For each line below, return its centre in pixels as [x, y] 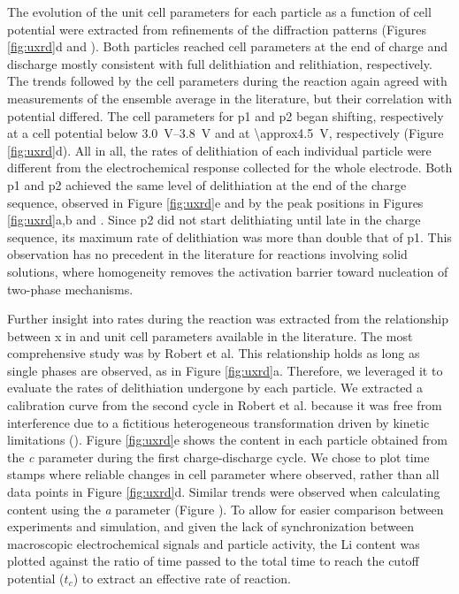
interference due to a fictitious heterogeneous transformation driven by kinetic [218, 422]
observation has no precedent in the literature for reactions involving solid [207, 254]
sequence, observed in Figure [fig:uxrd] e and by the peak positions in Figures [215, 202]
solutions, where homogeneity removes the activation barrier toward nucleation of [228, 271]
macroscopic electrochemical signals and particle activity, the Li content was [214, 543]
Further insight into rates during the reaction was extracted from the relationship [228, 319]
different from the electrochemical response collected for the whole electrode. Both [230, 168]
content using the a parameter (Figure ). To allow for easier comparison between [226, 509]
